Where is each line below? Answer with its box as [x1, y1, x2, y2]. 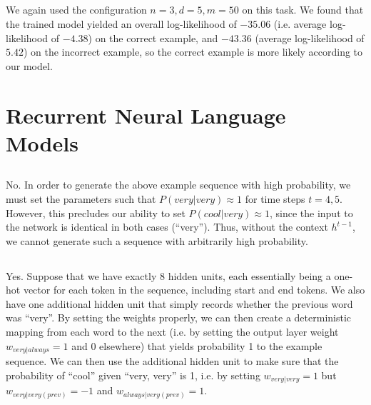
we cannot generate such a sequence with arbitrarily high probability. [6, 233, 308, 248]
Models [6, 128, 78, 157]
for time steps [245, 191, 305, 206]
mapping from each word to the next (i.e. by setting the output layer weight [6, 324, 339, 339]
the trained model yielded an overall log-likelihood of [6, 16, 237, 31]
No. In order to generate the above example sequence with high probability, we [6, 177, 351, 192]
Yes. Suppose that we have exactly [6, 268, 157, 283]
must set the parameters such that [6, 191, 156, 206]
